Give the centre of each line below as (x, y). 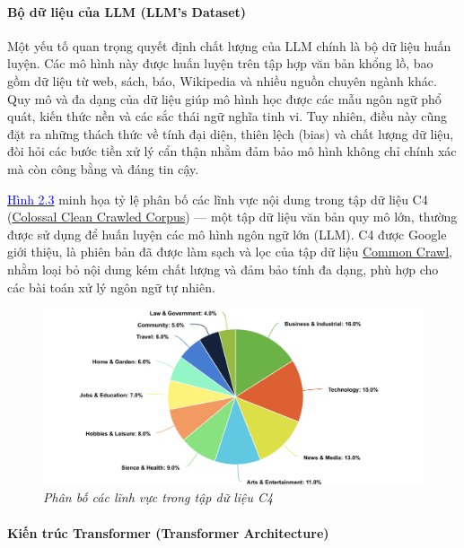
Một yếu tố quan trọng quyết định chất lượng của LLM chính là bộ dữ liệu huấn (229, 45)
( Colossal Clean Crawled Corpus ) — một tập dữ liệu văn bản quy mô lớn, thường (232, 217)
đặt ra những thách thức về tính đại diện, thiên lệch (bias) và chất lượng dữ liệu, (231, 133)
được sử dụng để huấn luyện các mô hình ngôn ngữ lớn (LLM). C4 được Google (227, 234)
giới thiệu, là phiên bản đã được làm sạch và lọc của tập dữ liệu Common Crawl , (230, 252)
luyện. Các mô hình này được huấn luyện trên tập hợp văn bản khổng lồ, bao (220, 63)
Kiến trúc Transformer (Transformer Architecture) (168, 532)
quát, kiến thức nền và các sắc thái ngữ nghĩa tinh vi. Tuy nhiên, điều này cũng (228, 116)
